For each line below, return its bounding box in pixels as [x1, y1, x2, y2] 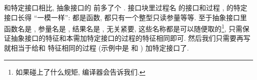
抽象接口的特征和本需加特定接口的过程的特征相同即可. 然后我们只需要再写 [10, 33, 251, 43]
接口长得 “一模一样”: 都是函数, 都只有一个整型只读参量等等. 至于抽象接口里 [4, 12, 247, 22]
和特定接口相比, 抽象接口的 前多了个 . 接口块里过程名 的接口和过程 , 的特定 [4, 2, 248, 12]
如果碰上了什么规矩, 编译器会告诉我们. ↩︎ [15, 66, 145, 77]
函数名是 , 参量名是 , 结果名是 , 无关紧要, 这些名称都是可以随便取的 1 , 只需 [4, 22, 243, 33]
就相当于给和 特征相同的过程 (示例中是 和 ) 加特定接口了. [4, 43, 189, 53]
